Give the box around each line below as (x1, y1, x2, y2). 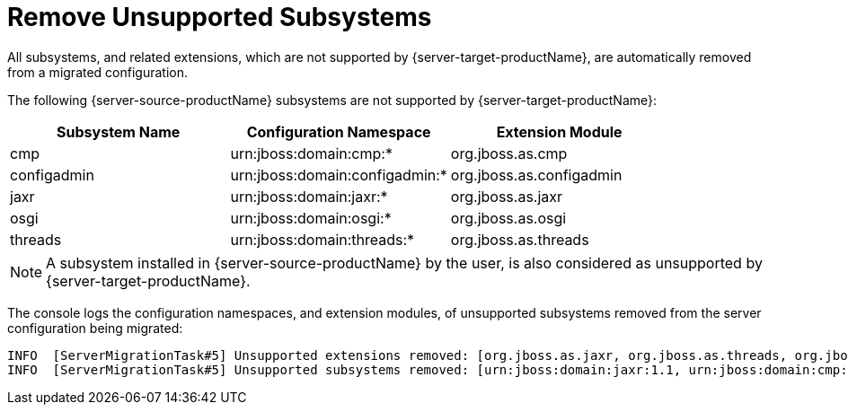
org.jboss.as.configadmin (450, 165, 623, 184)
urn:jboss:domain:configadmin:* (230, 165, 447, 184)
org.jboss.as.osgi (450, 208, 567, 227)
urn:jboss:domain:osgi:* (230, 208, 392, 227)
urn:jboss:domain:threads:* (230, 230, 415, 249)
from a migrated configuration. (7, 64, 189, 80)
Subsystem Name (57, 122, 181, 141)
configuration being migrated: (7, 320, 183, 336)
